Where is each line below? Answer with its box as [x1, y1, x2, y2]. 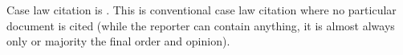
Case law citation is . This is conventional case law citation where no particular [6, 2, 397, 18]
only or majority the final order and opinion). [6, 33, 230, 49]
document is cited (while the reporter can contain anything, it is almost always [6, 17, 395, 33]
